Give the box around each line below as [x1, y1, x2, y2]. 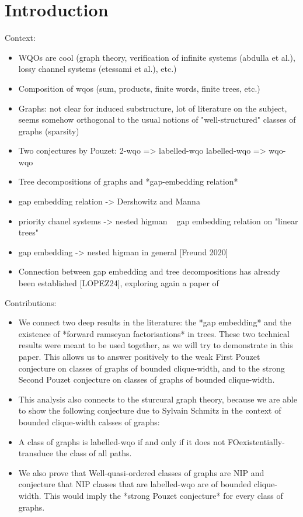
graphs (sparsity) [18, 124, 79, 137]
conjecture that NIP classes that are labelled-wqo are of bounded [18, 478, 252, 490]
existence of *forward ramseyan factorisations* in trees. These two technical [18, 327, 290, 339]
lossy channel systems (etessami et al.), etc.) [18, 63, 177, 75]
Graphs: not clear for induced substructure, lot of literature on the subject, [18, 102, 287, 114]
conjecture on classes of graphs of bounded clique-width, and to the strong [18, 362, 285, 374]
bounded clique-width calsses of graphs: [18, 415, 160, 428]
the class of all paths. [55, 447, 132, 459]
